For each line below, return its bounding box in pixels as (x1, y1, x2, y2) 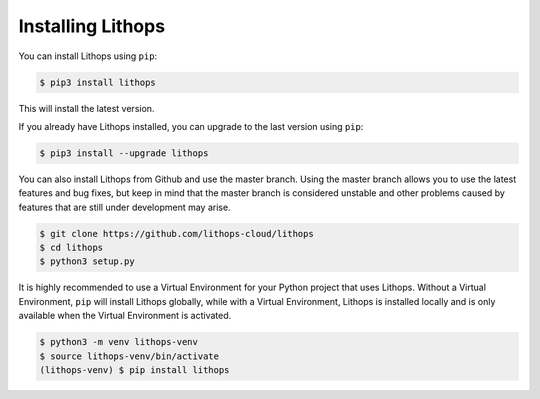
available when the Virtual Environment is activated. (18, 310, 232, 322)
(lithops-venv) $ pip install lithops (39, 364, 230, 375)
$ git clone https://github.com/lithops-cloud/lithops (39, 228, 314, 239)
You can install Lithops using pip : (18, 50, 158, 62)
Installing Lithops (18, 15, 165, 37)
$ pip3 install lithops (39, 76, 157, 88)
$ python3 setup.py (39, 256, 135, 267)
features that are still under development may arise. (18, 201, 231, 213)
